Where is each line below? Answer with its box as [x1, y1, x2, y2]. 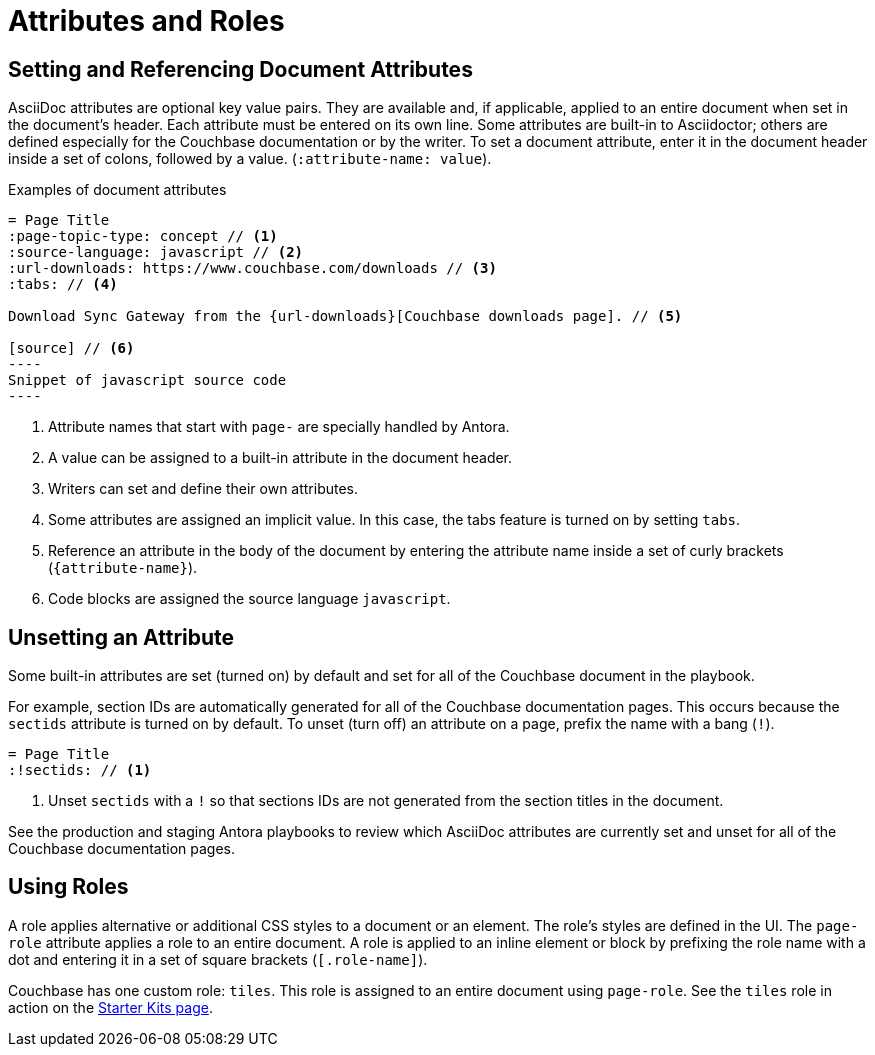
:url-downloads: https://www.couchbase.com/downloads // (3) [8, 260, 497, 277]
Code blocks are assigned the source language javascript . [48, 590, 451, 608]
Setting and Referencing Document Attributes [8, 56, 473, 82]
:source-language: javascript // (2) [8, 244, 304, 261]
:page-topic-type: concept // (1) [8, 228, 278, 245]
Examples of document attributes [8, 181, 227, 199]
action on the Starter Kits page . [8, 998, 213, 1016]
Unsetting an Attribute [8, 624, 235, 650]
